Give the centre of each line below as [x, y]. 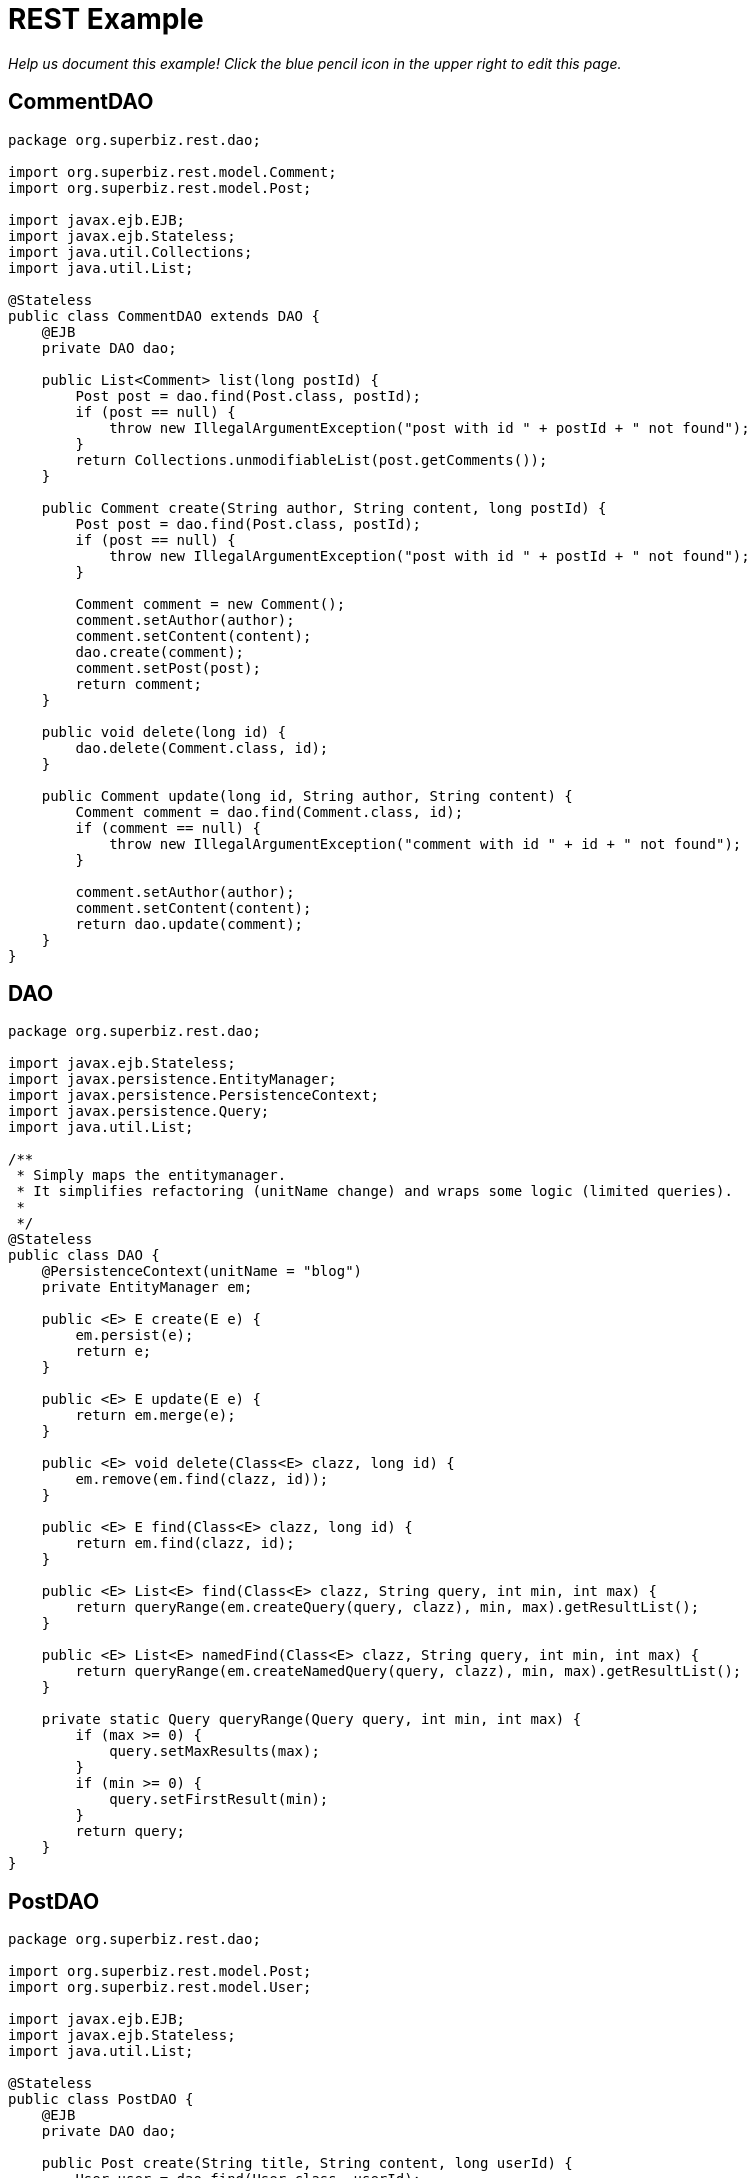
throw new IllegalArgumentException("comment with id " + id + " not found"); [425, 843]
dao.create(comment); [160, 651]
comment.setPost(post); [168, 667]
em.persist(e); [134, 1335]
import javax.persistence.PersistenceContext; [193, 1095]
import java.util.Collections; [130, 251]
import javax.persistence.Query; [139, 1111]
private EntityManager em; [147, 1287]
